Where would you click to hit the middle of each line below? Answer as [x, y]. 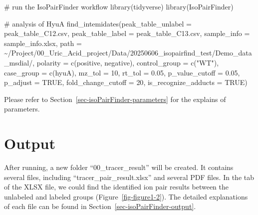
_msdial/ [18, 62]
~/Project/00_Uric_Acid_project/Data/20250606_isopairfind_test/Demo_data [128, 53]
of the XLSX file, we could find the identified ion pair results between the [116, 187]
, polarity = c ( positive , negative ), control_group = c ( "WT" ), [126, 62]
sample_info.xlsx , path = [43, 43]
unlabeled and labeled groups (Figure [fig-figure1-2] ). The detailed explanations [126, 196]
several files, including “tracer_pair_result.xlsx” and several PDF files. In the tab [129, 177]
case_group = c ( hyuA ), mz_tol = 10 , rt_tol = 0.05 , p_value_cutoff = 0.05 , [122, 72]
